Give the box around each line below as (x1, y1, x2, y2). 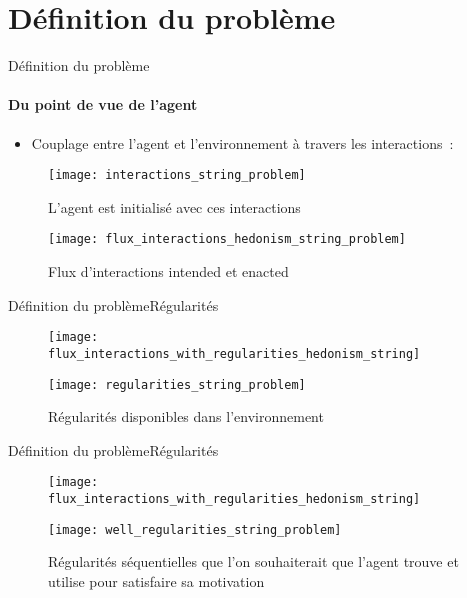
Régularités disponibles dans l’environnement (48, 406, 324, 427)
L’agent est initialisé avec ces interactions (48, 196, 301, 217)
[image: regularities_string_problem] (48, 377, 306, 392)
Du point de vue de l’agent (8, 94, 198, 115)
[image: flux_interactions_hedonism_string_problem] (48, 232, 406, 247)
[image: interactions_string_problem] (48, 168, 306, 183)
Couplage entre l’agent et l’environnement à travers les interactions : (31, 132, 454, 153)
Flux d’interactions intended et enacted (48, 261, 289, 282)
